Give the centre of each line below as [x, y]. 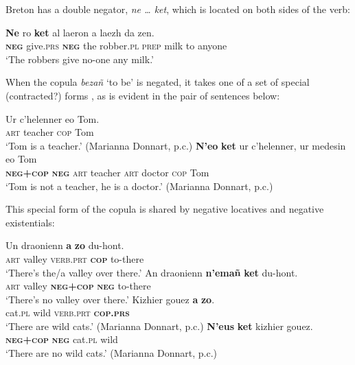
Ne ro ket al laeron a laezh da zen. [80, 32]
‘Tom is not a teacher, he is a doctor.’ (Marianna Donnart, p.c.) [139, 186]
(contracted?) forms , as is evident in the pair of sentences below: [143, 95]
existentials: [30, 222]
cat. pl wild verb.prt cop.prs [68, 313]
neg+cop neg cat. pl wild [62, 339]
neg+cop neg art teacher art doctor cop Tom [107, 172]
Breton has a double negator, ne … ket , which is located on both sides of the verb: [178, 9]
